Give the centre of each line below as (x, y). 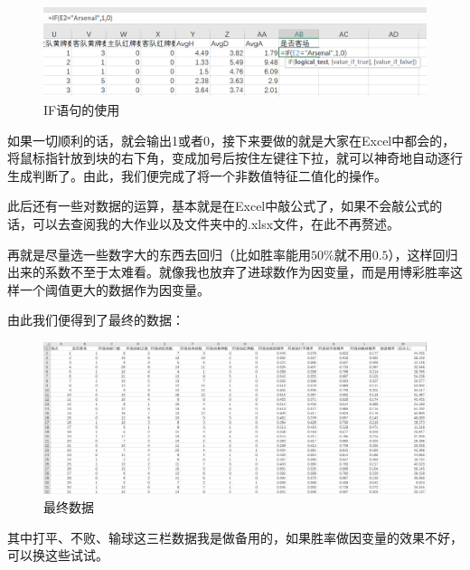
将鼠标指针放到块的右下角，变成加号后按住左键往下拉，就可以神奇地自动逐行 (235, 158)
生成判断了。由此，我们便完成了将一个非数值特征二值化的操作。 (197, 175)
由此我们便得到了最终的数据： (96, 320)
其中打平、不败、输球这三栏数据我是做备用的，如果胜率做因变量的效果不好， (235, 537)
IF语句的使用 (82, 109)
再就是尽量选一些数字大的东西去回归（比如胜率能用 (159, 254)
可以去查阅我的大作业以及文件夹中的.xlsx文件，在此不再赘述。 (216, 223)
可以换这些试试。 (58, 555)
